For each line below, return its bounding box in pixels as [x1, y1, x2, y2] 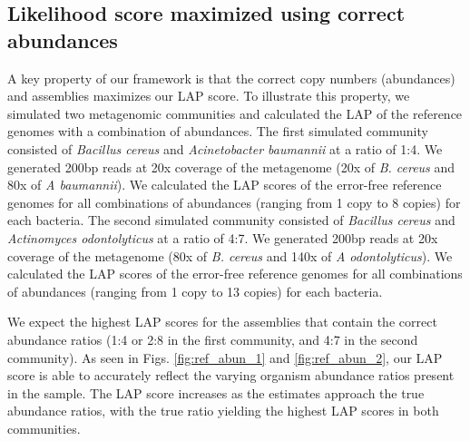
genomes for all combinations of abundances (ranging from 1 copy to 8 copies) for [7, 192, 461, 211]
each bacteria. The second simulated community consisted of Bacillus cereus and [7, 211, 455, 230]
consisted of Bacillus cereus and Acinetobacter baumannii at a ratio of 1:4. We [7, 139, 443, 158]
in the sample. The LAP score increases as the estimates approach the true [7, 383, 425, 402]
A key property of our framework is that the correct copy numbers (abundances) [7, 68, 455, 87]
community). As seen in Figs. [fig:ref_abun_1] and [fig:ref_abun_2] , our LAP [7, 348, 443, 367]
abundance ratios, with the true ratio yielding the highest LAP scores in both [7, 401, 439, 420]
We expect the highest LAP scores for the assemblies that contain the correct [7, 312, 437, 331]
